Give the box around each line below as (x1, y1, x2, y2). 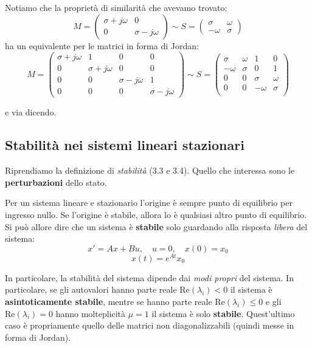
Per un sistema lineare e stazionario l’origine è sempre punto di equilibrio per (5, 196, 293, 209)
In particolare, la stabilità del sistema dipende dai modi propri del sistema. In (5, 271, 294, 284)
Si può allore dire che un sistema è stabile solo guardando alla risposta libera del (5, 220, 308, 233)
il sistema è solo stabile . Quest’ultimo (151, 307, 295, 319)
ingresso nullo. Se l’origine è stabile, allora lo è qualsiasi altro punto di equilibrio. (5, 208, 307, 220)
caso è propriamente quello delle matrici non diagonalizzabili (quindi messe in (5, 319, 294, 332)
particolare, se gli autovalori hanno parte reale (5, 283, 177, 296)
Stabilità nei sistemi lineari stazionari (5, 135, 244, 154)
